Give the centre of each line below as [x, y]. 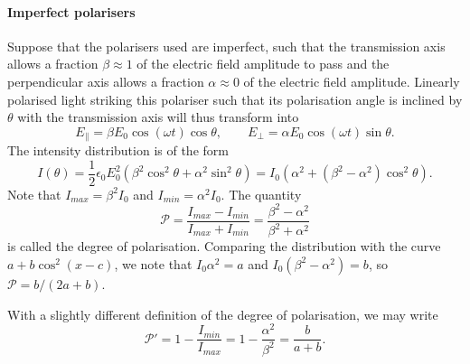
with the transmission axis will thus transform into [158, 117]
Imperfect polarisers [71, 11]
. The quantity [261, 194]
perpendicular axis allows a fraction [106, 81]
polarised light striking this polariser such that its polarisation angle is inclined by [235, 99]
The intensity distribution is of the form [118, 150]
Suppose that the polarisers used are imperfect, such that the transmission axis [226, 46]
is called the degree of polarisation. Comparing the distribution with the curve [224, 246]
